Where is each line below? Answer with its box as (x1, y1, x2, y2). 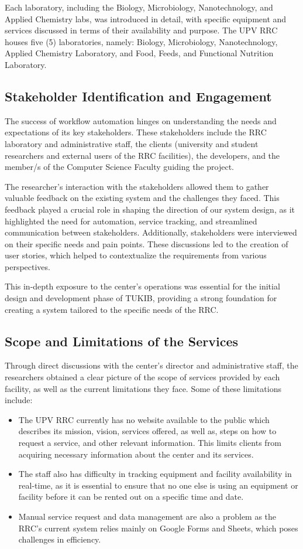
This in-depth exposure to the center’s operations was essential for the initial (5, 280, 280, 292)
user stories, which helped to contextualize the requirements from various (5, 249, 267, 261)
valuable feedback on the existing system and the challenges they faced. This (5, 192, 280, 204)
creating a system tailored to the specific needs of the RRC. (5, 303, 219, 315)
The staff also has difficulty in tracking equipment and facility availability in (18, 468, 292, 480)
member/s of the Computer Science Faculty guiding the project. (5, 161, 234, 173)
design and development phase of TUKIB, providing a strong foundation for (5, 292, 277, 304)
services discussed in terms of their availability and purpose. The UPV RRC (5, 24, 278, 36)
